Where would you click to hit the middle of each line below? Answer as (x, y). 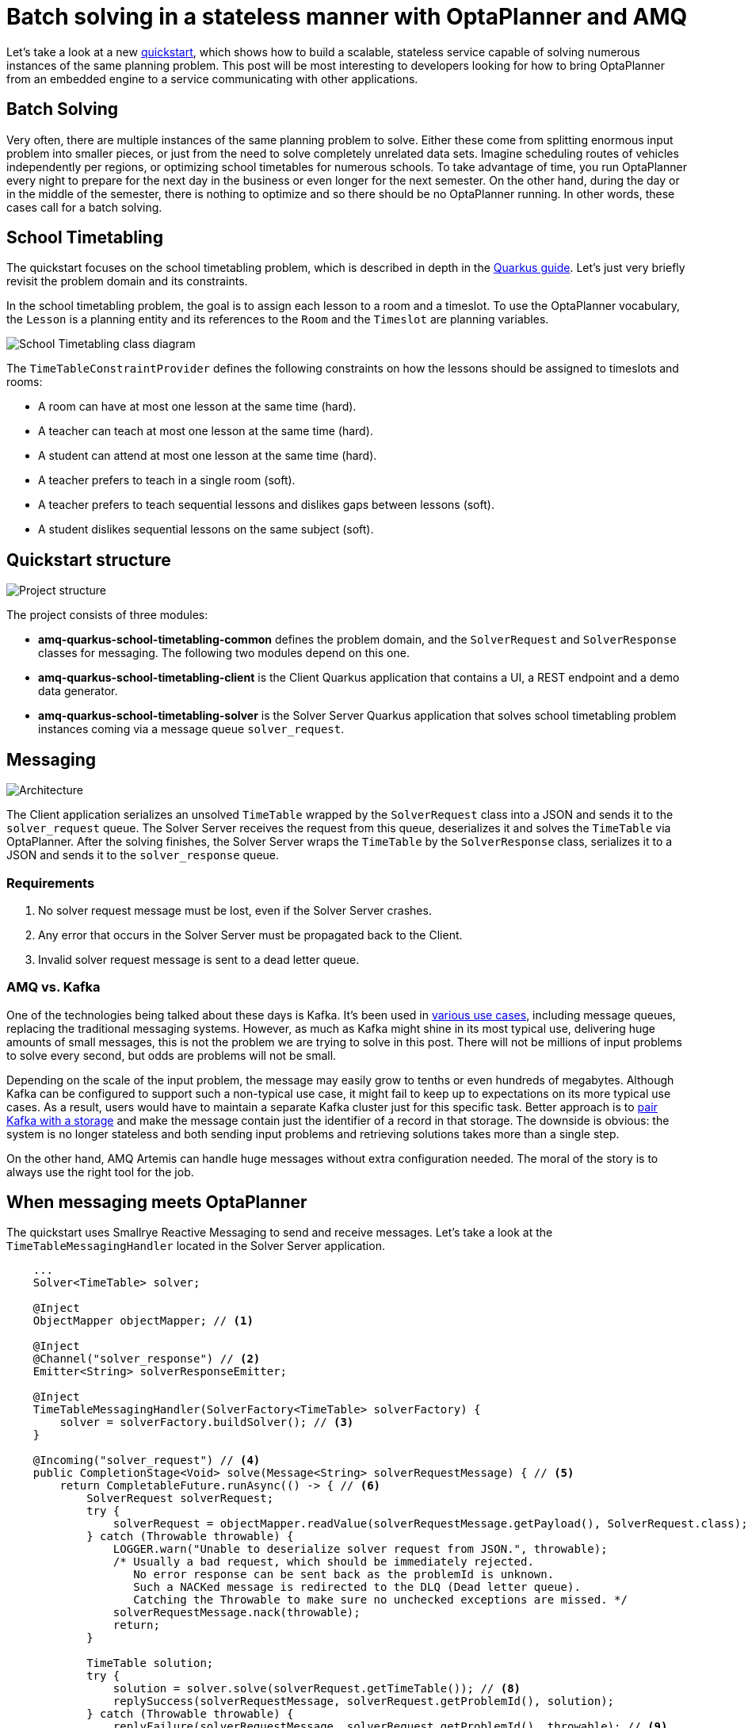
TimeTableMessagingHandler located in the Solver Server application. (196, 1246)
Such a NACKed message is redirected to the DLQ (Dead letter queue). (357, 1587)
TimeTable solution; (150, 1663)
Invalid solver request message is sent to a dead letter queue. (199, 959)
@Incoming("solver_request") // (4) (147, 1460)
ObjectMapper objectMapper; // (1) (143, 1321)
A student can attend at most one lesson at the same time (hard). (208, 456)
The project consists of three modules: (107, 615)
